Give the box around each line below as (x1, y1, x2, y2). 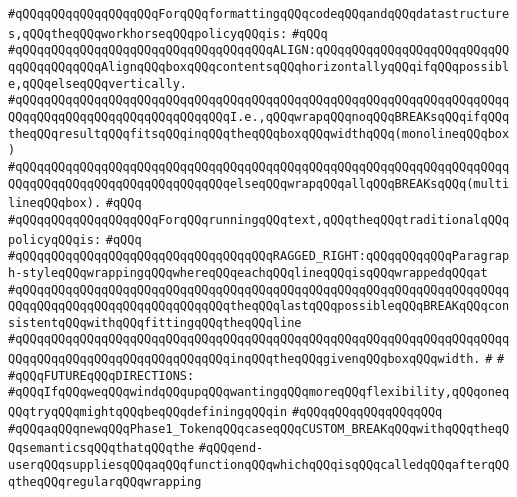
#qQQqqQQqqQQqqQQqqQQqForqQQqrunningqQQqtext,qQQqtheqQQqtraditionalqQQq (8, 212, 510, 227)
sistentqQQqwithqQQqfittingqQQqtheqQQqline (8, 315, 302, 330)
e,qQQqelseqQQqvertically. (8, 76, 187, 91)
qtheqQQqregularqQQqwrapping (8, 474, 202, 489)
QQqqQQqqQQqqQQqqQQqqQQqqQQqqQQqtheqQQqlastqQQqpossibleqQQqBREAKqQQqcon (8, 299, 510, 314)
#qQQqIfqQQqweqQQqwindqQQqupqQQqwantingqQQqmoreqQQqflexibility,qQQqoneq (8, 385, 510, 400)
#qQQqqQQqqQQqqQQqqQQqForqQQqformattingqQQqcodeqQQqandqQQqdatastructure (8, 7, 510, 21)
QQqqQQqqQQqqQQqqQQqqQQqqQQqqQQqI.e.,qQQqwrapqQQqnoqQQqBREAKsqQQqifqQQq (8, 109, 510, 124)
